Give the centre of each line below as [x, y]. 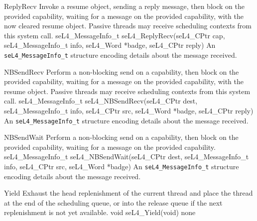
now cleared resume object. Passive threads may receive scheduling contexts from [128, 26]
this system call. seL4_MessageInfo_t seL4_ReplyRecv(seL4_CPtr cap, [115, 35]
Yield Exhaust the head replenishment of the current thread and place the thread [128, 193]
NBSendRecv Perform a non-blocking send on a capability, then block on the [122, 71]
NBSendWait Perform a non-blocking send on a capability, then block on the [121, 137]
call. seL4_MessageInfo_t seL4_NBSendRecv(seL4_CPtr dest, [101, 101]
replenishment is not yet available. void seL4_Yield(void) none [100, 212]
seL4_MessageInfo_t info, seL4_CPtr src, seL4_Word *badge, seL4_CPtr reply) [129, 110]
